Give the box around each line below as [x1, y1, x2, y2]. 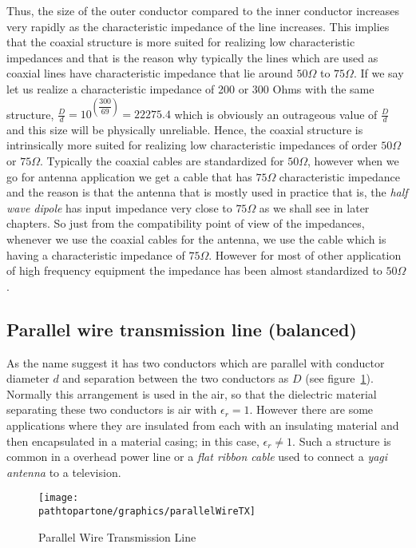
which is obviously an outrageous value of [174, 105, 378, 122]
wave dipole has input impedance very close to [6, 199, 232, 216]
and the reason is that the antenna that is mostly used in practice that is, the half [6, 184, 408, 201]
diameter [6, 370, 50, 387]
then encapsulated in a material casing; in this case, [6, 432, 260, 449]
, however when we [307, 153, 399, 169]
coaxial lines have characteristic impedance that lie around [6, 65, 293, 81]
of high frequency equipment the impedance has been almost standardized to [6, 262, 382, 279]
